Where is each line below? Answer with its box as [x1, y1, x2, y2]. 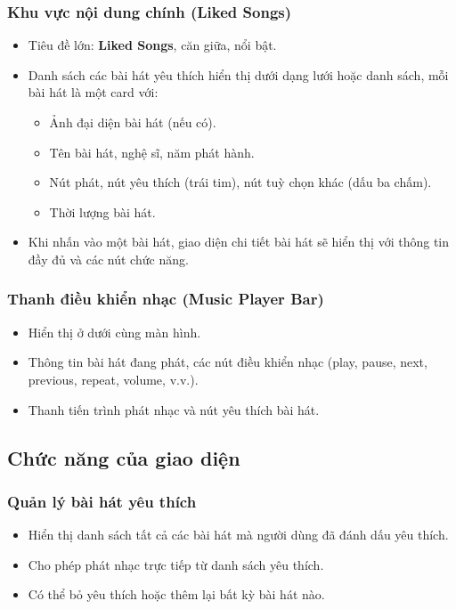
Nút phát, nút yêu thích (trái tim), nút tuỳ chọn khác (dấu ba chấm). [49, 173, 432, 191]
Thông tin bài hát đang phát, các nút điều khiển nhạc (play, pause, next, [28, 353, 427, 371]
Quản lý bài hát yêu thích [7, 490, 197, 512]
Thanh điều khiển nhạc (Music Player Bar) [7, 288, 324, 310]
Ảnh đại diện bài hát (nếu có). [49, 113, 216, 131]
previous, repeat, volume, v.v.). [28, 369, 199, 388]
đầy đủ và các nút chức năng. [28, 249, 189, 268]
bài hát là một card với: [28, 83, 159, 101]
